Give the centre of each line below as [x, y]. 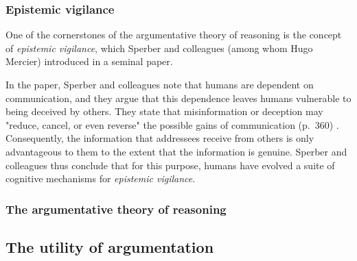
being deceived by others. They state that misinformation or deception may [164, 111]
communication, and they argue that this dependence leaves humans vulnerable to [178, 98]
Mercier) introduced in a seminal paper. [89, 61]
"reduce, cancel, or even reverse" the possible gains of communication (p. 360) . [172, 124]
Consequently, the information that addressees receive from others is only [160, 138]
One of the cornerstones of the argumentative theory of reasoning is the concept [174, 35]
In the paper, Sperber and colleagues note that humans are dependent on [160, 84]
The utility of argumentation [110, 246]
